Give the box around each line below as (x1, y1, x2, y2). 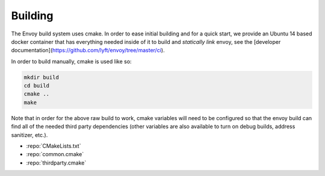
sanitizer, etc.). (11, 131, 48, 138)
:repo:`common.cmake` (26, 151, 84, 158)
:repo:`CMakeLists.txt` (26, 142, 81, 150)
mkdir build (23, 74, 60, 80)
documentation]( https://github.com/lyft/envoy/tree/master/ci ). (11, 47, 165, 54)
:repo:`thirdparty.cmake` (26, 159, 87, 166)
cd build (23, 82, 50, 90)
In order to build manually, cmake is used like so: (11, 58, 132, 65)
